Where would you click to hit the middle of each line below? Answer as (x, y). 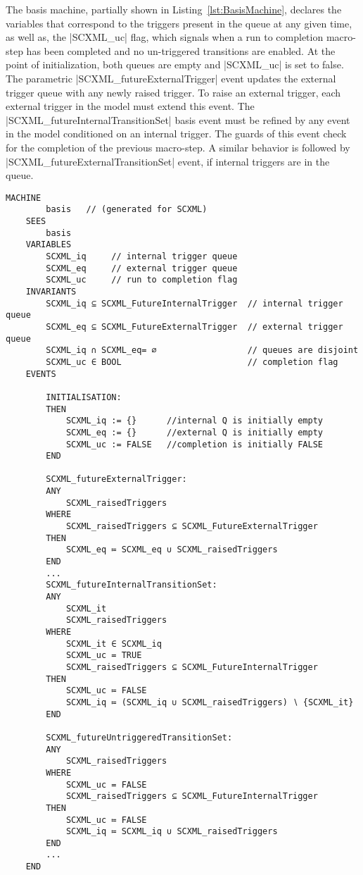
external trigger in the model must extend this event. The (130, 106)
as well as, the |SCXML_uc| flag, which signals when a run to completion (165, 37)
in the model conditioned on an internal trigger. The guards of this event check (176, 134)
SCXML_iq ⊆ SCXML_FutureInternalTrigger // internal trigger (195, 303)
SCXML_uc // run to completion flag (142, 280)
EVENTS (41, 374)
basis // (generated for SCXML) (127, 210)
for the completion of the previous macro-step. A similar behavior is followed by (178, 147)
